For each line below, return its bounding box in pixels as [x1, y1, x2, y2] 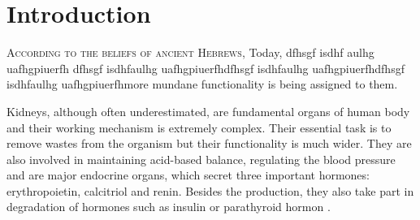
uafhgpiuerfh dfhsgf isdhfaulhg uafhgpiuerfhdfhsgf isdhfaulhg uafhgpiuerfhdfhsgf [6, 59, 405, 76]
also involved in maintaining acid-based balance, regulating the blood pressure [6, 150, 396, 167]
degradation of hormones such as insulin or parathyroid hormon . [6, 198, 331, 215]
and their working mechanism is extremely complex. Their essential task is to [6, 119, 392, 136]
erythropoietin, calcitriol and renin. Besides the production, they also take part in [6, 182, 414, 199]
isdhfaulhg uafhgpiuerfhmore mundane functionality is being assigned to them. [6, 75, 398, 93]
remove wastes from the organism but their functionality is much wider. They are [6, 135, 412, 152]
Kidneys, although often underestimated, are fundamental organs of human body [6, 102, 410, 119]
